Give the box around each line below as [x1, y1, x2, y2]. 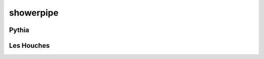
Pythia [9, 26, 29, 34]
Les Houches [9, 41, 50, 50]
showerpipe [9, 7, 59, 18]
